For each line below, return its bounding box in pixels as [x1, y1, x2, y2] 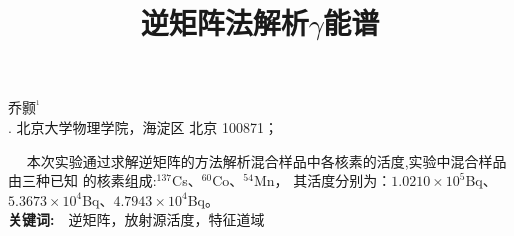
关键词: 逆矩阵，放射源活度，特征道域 [8, 209, 265, 230]
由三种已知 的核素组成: [8, 170, 157, 191]
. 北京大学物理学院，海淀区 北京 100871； [8, 116, 278, 137]
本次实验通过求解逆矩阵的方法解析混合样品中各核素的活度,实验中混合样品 [26, 150, 507, 171]
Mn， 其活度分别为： [253, 170, 392, 191]
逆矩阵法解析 [140, 2, 309, 43]
